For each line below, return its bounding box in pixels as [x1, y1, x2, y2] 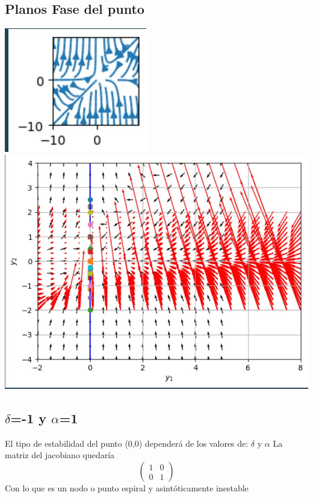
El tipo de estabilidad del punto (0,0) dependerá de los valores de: [5, 437, 249, 449]
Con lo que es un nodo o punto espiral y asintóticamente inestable [5, 482, 249, 494]
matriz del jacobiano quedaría [5, 449, 115, 461]
